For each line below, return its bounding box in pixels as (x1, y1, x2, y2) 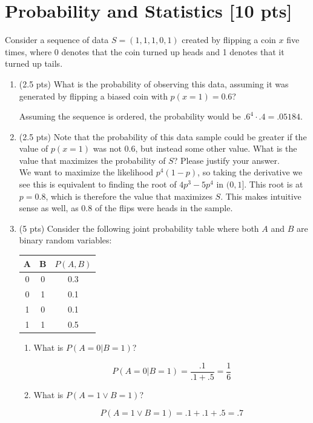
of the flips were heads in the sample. (94, 201, 233, 214)
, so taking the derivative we (197, 166, 303, 178)
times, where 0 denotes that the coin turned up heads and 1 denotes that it (5, 45, 285, 58)
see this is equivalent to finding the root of (19, 178, 177, 191)
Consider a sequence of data (5, 33, 109, 46)
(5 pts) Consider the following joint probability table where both (19, 222, 259, 234)
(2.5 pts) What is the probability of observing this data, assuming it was (19, 77, 289, 90)
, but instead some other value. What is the (135, 142, 297, 155)
